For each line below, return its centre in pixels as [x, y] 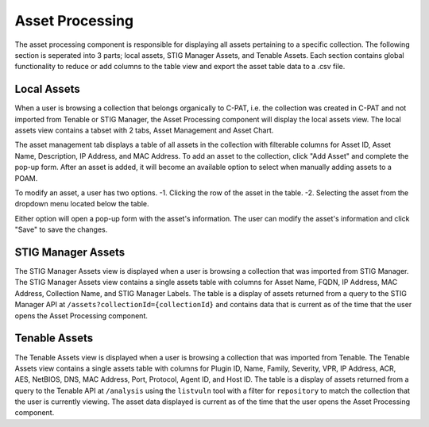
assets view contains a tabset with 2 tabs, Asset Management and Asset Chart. [144, 130]
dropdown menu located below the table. [82, 204]
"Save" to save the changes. [61, 229]
